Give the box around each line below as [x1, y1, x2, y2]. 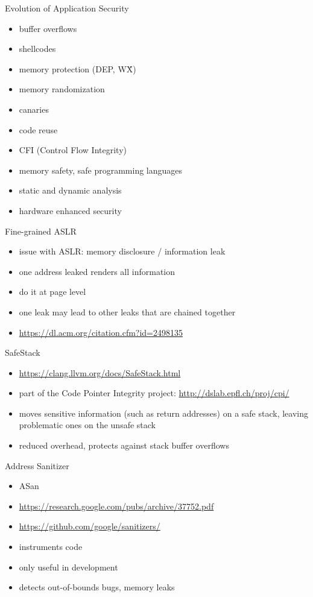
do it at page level [19, 285, 86, 298]
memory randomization [19, 83, 105, 95]
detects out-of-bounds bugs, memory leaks [19, 581, 175, 593]
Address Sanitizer [5, 459, 69, 472]
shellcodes [19, 42, 56, 55]
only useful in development [19, 560, 118, 573]
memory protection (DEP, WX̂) [19, 62, 136, 75]
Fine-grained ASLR [5, 224, 77, 237]
